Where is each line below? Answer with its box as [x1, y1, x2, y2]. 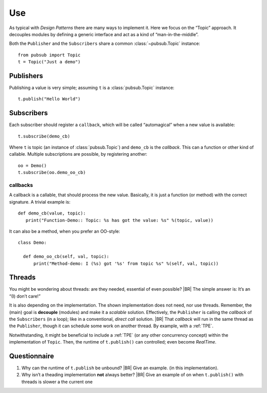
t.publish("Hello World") [18, 96, 81, 102]
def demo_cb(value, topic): [18, 211, 86, 216]
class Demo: [18, 240, 47, 246]
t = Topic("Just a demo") [18, 59, 81, 65]
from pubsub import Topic [18, 52, 81, 58]
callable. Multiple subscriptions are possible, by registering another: [9, 151, 148, 157]
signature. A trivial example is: [9, 199, 71, 205]
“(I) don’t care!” [9, 293, 41, 299]
